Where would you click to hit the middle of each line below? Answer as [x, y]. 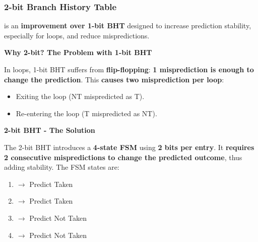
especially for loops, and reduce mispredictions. [77, 35]
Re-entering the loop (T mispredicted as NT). [86, 113]
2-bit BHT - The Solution [50, 130]
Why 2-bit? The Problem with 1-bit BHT [78, 52]
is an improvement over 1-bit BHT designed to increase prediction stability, [128, 26]
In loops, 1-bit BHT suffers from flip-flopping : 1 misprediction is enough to [129, 69]
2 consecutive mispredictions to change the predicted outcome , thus [123, 157]
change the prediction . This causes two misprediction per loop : [114, 79]
